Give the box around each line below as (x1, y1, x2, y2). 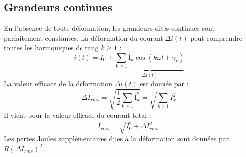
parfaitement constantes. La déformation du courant (4, 32, 163, 43)
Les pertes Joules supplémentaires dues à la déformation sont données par (4, 133, 229, 144)
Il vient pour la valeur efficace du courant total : (4, 109, 151, 120)
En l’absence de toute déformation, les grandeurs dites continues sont (4, 23, 215, 33)
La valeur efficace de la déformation (4, 78, 113, 88)
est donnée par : (140, 78, 189, 88)
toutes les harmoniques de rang (4, 42, 99, 53)
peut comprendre (190, 32, 243, 43)
